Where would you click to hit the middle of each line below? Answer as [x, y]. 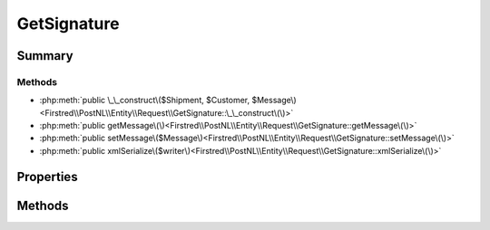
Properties [47, 177]
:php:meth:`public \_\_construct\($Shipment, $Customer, [145, 101]
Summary [45, 56]
